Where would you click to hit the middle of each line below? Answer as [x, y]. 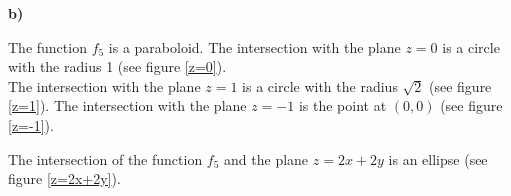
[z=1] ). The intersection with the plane [127, 105]
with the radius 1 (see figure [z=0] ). [117, 66]
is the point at [342, 105]
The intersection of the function [105, 158]
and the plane [266, 158]
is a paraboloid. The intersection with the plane [254, 46]
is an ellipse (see [438, 158]
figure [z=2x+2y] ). [64, 178]
